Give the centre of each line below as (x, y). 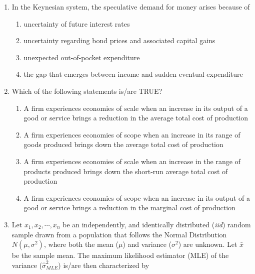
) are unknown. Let (208, 244)
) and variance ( (147, 244)
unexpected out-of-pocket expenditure (82, 57)
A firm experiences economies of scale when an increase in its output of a (136, 108)
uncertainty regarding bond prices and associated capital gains (119, 40)
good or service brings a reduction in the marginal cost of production (129, 208)
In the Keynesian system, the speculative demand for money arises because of (131, 7)
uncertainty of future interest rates (77, 23)
